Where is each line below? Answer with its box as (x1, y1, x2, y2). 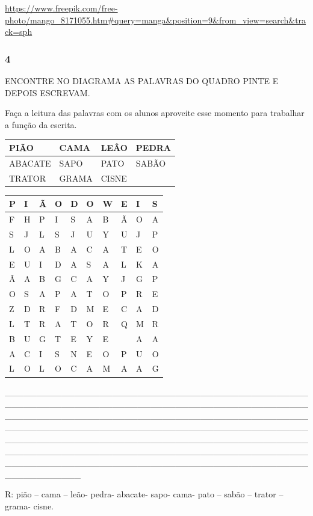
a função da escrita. (5, 118, 77, 131)
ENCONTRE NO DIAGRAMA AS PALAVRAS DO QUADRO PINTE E (5, 75, 279, 87)
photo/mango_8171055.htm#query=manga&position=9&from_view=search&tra (5, 13, 306, 26)
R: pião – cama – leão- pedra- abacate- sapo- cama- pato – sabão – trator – (5, 488, 284, 500)
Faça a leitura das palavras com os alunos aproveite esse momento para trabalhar (5, 106, 305, 119)
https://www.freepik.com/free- (5, 2, 118, 14)
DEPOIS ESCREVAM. (5, 86, 90, 99)
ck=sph (5, 25, 33, 38)
